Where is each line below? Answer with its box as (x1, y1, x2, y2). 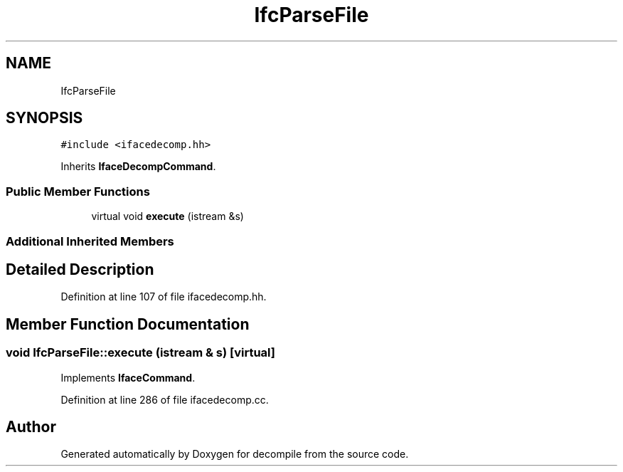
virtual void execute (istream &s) (91, 210, 244, 223)
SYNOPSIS (6, 109, 83, 127)
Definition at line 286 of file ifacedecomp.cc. (60, 393, 269, 406)
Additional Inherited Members (6, 234, 174, 248)
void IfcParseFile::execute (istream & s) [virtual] (6, 345, 275, 360)
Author (6, 418, 56, 436)
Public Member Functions (6, 184, 150, 199)
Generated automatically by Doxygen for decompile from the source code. (60, 448, 409, 461)
